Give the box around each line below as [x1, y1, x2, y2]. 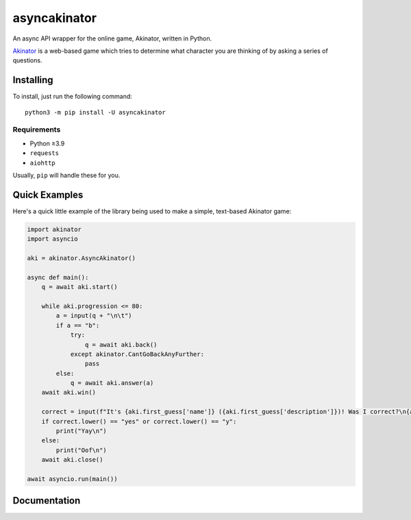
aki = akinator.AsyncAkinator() [27, 255, 136, 262]
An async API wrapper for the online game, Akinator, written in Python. [12, 34, 212, 43]
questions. [12, 56, 42, 64]
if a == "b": [55, 321, 100, 329]
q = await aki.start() [41, 283, 118, 291]
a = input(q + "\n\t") [55, 312, 133, 320]
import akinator [27, 225, 82, 233]
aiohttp [29, 158, 56, 167]
